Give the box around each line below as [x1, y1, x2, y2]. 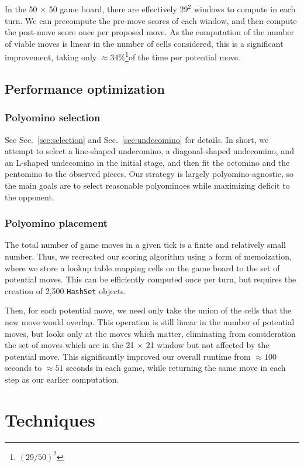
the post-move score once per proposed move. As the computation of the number [5, 26, 295, 38]
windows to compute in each [194, 3, 296, 15]
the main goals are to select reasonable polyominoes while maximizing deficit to [5, 179, 290, 191]
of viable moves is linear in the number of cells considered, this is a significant [5, 37, 284, 49]
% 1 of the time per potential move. [118, 49, 240, 63]
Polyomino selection [5, 110, 101, 125]
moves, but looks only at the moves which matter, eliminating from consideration [5, 327, 296, 339]
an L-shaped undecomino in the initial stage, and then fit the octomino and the [5, 156, 290, 168]
